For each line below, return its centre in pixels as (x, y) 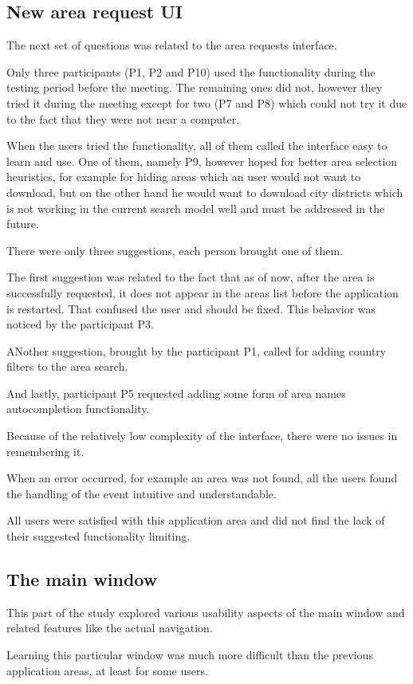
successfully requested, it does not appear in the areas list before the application (203, 292)
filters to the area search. (67, 366)
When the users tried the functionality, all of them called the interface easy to (197, 145)
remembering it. (45, 451)
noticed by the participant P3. (80, 324)
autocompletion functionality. (78, 409)
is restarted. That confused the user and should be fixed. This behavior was (191, 308)
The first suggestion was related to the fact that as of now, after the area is (191, 277)
